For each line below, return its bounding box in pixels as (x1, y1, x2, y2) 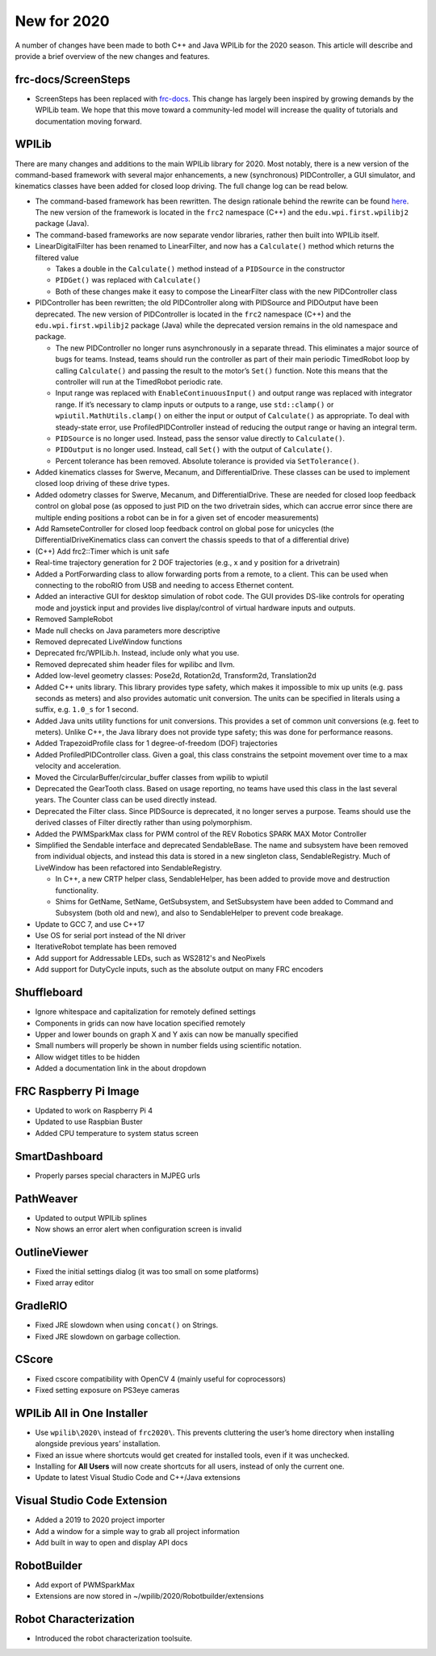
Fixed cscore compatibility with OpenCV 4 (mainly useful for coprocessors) (35, 1373, 286, 1384)
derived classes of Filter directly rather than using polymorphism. (35, 818, 253, 828)
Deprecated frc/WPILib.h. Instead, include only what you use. (35, 648, 240, 658)
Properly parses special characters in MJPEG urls (35, 1171, 201, 1180)
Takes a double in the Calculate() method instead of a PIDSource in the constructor (55, 264, 346, 274)
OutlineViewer (15, 1245, 89, 1259)
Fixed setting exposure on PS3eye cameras (35, 1385, 180, 1394)
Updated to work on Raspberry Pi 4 (35, 1106, 153, 1116)
